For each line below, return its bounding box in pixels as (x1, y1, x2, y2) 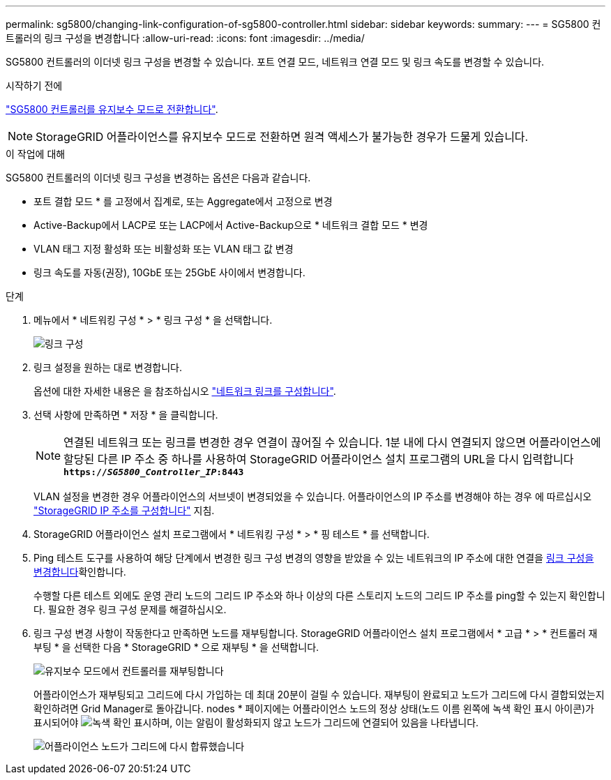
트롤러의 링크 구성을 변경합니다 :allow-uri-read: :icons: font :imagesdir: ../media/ (6, 32, 365, 44)
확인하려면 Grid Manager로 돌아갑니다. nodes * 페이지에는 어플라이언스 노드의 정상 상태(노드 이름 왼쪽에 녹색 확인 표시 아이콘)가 (33, 703, 595, 714)
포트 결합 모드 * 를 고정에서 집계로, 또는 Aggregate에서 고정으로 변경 (33, 195, 333, 207)
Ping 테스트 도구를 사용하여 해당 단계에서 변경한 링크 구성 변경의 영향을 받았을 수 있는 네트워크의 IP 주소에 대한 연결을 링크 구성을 (33, 552, 594, 564)
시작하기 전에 (6, 80, 63, 91)
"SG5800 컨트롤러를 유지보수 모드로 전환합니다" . (6, 103, 218, 115)
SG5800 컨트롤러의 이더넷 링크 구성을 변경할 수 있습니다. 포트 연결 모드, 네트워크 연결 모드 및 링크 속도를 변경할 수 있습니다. (6, 56, 545, 68)
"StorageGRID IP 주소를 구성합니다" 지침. (33, 504, 215, 516)
